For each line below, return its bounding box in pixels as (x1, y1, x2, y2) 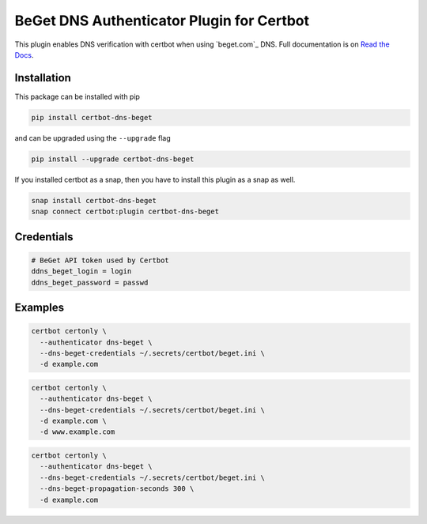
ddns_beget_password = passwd (31, 277, 149, 287)
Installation (14, 71, 71, 85)
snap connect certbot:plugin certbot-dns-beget (31, 207, 219, 217)
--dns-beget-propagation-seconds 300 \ (40, 484, 195, 493)
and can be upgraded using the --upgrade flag (14, 133, 171, 142)
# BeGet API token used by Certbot (31, 255, 169, 265)
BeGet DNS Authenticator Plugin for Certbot (14, 12, 310, 29)
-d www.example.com (40, 428, 115, 436)
